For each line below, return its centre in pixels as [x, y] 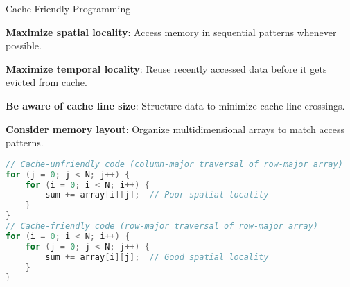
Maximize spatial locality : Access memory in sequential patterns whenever [171, 32]
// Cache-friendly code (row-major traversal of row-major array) [162, 226]
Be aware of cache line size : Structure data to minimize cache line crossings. [175, 105]
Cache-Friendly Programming [68, 8]
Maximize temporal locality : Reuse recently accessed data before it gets [166, 68]
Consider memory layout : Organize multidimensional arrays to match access [175, 129]
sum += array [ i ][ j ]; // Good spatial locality [157, 257]
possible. [24, 45]
